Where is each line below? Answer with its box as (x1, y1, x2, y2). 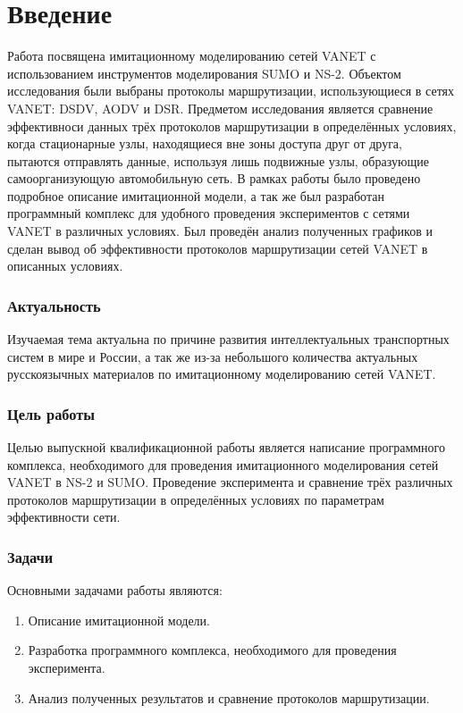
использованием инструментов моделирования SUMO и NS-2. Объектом (7, 63, 401, 82)
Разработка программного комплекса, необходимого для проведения (28, 641, 397, 659)
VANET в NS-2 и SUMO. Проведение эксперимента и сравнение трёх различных (7, 473, 453, 491)
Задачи (7, 545, 54, 567)
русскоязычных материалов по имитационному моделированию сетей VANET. (7, 365, 436, 383)
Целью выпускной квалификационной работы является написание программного (7, 438, 445, 457)
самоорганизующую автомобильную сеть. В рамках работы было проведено (7, 169, 421, 188)
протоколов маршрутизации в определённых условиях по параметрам (7, 490, 384, 508)
